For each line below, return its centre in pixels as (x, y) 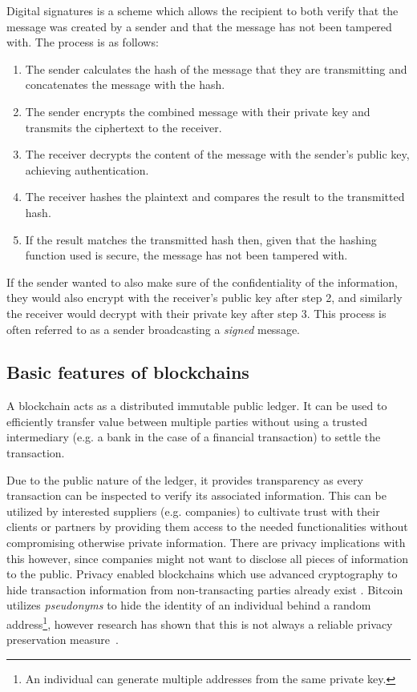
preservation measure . (63, 640)
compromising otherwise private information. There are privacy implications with (206, 543)
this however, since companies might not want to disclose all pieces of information (207, 558)
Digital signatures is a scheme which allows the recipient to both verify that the (202, 10)
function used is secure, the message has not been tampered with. (186, 255)
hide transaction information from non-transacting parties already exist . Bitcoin (205, 589)
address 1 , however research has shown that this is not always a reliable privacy (200, 623)
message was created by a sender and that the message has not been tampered (199, 26)
